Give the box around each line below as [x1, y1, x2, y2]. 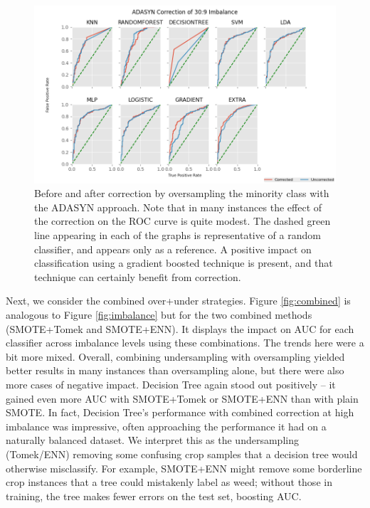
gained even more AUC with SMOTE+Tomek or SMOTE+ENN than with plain [6, 391, 359, 406]
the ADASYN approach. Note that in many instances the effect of [34, 199, 322, 214]
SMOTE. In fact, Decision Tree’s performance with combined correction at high [6, 405, 354, 420]
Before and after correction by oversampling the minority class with [34, 186, 329, 201]
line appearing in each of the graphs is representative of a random [34, 228, 321, 243]
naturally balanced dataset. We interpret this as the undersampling [6, 433, 299, 448]
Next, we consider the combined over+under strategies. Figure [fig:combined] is [6, 293, 351, 308]
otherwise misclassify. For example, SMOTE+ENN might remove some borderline [6, 460, 362, 475]
